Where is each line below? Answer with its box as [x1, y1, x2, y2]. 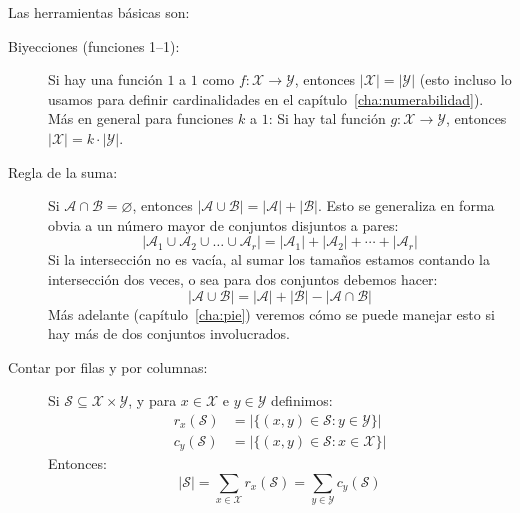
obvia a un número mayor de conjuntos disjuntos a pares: [48, 214, 399, 235]
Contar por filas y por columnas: [8, 356, 208, 377]
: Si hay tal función [268, 108, 386, 129]
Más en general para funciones [48, 108, 234, 129]
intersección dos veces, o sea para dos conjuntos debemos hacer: [48, 268, 438, 289]
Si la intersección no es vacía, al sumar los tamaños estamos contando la [48, 249, 490, 270]
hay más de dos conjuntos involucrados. [48, 323, 290, 344]
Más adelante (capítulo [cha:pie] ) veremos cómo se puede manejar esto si [48, 303, 495, 324]
